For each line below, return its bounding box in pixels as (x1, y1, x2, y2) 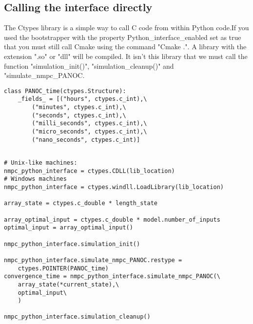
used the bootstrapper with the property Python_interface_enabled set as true (4, 32, 241, 42)
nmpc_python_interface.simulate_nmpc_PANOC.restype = (4, 256, 182, 264)
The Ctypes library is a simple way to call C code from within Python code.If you (4, 22, 249, 33)
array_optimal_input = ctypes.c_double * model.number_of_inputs (4, 216, 220, 223)
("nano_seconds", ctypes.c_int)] (32, 136, 140, 143)
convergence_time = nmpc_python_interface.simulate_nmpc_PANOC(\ (4, 273, 220, 280)
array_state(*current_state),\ (18, 281, 119, 288)
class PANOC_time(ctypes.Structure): (4, 87, 126, 95)
